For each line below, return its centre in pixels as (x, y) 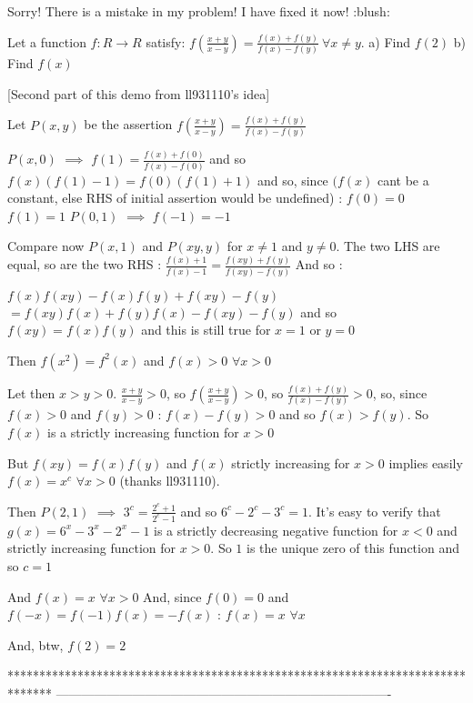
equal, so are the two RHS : (85, 264)
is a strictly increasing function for (143, 432)
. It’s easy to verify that (374, 511)
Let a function (47, 41)
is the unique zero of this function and (353, 548)
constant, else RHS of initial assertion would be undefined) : (175, 198)
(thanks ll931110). (170, 481)
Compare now (46, 246)
